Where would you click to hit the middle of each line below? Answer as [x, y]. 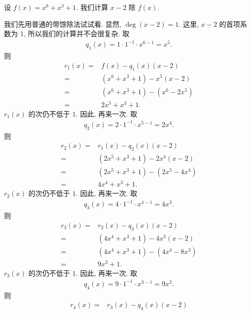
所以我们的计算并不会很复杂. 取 [79, 33]
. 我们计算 [92, 7]
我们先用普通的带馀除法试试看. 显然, [63, 24]
